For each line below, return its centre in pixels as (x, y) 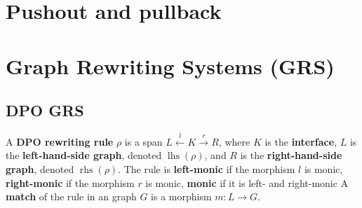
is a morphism (181, 196)
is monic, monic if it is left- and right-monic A (247, 182)
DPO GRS (45, 110)
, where (234, 141)
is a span (143, 141)
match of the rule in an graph (71, 196)
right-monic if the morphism (70, 182)
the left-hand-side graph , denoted (84, 155)
